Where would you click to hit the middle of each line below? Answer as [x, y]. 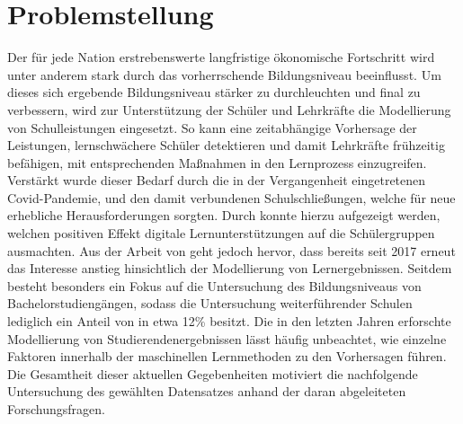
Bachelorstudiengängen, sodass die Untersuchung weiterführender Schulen [210, 303]
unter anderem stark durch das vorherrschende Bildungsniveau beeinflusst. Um [224, 74]
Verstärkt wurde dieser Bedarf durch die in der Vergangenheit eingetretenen [217, 180]
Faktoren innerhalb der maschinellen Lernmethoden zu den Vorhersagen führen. [227, 356]
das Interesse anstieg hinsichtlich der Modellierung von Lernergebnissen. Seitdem [230, 268]
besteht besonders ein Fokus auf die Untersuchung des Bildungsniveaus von [214, 285]
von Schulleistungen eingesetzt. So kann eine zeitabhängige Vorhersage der [212, 127]
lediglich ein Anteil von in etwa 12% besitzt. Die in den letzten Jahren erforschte [229, 321]
